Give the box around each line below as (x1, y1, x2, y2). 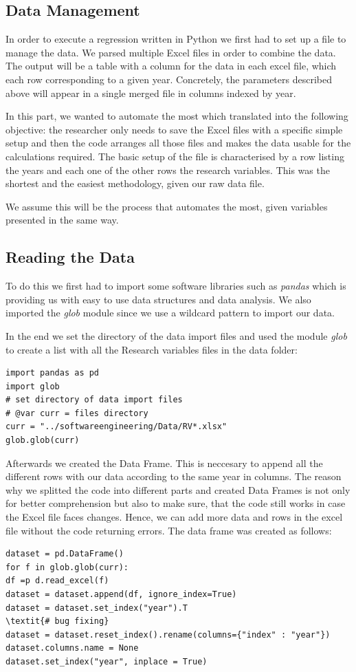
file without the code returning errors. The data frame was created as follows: (5, 523, 332, 537)
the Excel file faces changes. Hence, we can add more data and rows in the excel (5, 510, 343, 524)
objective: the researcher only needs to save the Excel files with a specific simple (5, 122, 343, 136)
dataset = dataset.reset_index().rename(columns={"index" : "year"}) (5, 629, 331, 640)
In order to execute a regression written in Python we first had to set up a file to (5, 32, 346, 46)
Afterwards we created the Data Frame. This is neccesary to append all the (5, 455, 323, 470)
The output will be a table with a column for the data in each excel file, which (5, 58, 337, 73)
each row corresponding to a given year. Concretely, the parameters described (5, 72, 332, 86)
